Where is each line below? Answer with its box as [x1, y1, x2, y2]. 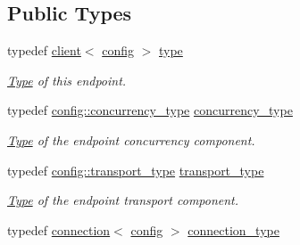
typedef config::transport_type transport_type [7, 160, 264, 179]
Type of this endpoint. [7, 70, 127, 89]
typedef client [7, 41, 81, 60]
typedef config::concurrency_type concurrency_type [7, 101, 293, 119]
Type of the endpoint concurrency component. [7, 130, 255, 149]
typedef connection [7, 220, 111, 239]
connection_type [187, 220, 279, 239]
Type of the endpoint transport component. [7, 191, 239, 209]
